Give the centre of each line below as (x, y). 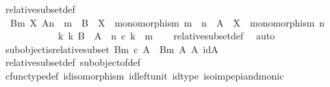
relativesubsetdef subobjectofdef (73, 62)
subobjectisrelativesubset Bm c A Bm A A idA (112, 49)
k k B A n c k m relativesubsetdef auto (166, 36)
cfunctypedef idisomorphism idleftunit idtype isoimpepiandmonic (144, 75)
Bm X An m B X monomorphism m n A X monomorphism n (167, 22)
